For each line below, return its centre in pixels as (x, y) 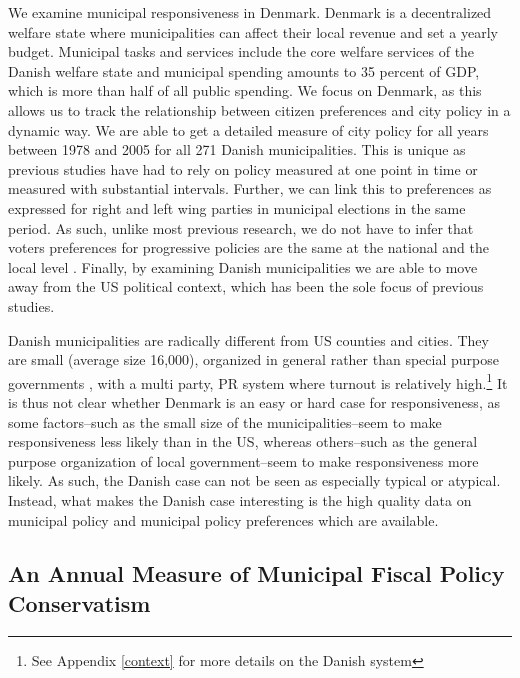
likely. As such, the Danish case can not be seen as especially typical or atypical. (254, 480)
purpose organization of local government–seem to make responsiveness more (243, 460)
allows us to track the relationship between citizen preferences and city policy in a (259, 109)
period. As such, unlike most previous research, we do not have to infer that (241, 227)
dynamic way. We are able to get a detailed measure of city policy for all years (248, 129)
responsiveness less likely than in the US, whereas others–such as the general (243, 441)
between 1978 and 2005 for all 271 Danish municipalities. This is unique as (237, 149)
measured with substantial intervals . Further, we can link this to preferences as (250, 188)
